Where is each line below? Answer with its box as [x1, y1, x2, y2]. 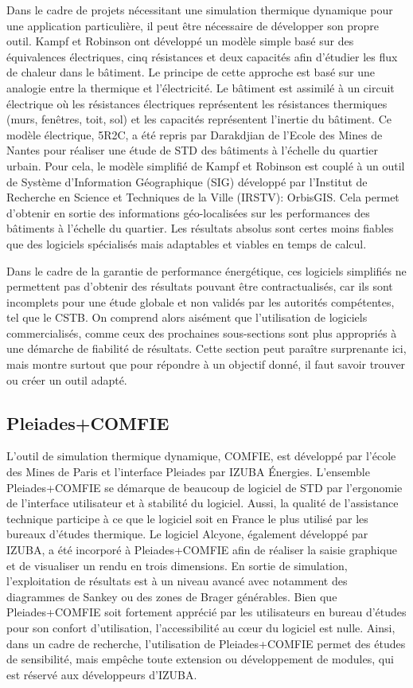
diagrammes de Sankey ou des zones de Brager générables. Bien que [6, 588, 337, 604]
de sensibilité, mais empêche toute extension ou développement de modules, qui [6, 651, 394, 667]
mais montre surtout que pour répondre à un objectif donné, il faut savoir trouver [6, 356, 406, 373]
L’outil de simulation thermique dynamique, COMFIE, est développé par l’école [6, 448, 396, 464]
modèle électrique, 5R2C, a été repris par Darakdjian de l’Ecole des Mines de [6, 126, 383, 143]
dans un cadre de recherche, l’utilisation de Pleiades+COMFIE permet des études [6, 635, 406, 651]
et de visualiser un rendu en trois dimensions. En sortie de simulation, [6, 557, 348, 573]
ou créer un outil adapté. [6, 371, 127, 388]
